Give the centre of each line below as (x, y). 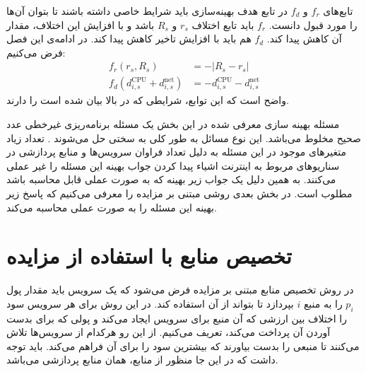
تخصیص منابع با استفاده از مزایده (149, 256)
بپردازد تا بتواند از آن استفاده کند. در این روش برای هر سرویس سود (150, 303)
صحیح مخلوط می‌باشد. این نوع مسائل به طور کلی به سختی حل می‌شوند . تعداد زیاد (184, 138)
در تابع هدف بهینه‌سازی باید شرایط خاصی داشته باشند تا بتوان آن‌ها (147, 11)
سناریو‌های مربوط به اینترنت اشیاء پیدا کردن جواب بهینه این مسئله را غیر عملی (173, 165)
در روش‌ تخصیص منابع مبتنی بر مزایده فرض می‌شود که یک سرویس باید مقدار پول (180, 290)
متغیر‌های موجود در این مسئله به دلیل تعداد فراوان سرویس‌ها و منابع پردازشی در (176, 152)
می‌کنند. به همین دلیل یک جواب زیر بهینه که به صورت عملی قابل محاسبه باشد (171, 179)
